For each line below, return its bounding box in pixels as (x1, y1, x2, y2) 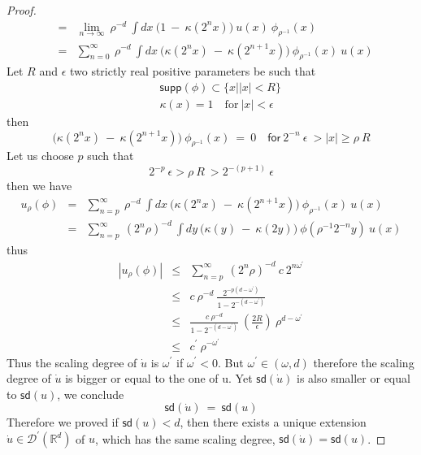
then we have (7, 177, 72, 194)
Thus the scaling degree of (7, 353, 137, 370)
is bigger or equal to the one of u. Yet (65, 370, 253, 387)
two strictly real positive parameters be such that (69, 63, 316, 80)
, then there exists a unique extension (180, 414, 367, 431)
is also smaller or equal (297, 370, 410, 387)
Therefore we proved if (7, 414, 119, 431)
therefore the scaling (313, 353, 414, 370)
